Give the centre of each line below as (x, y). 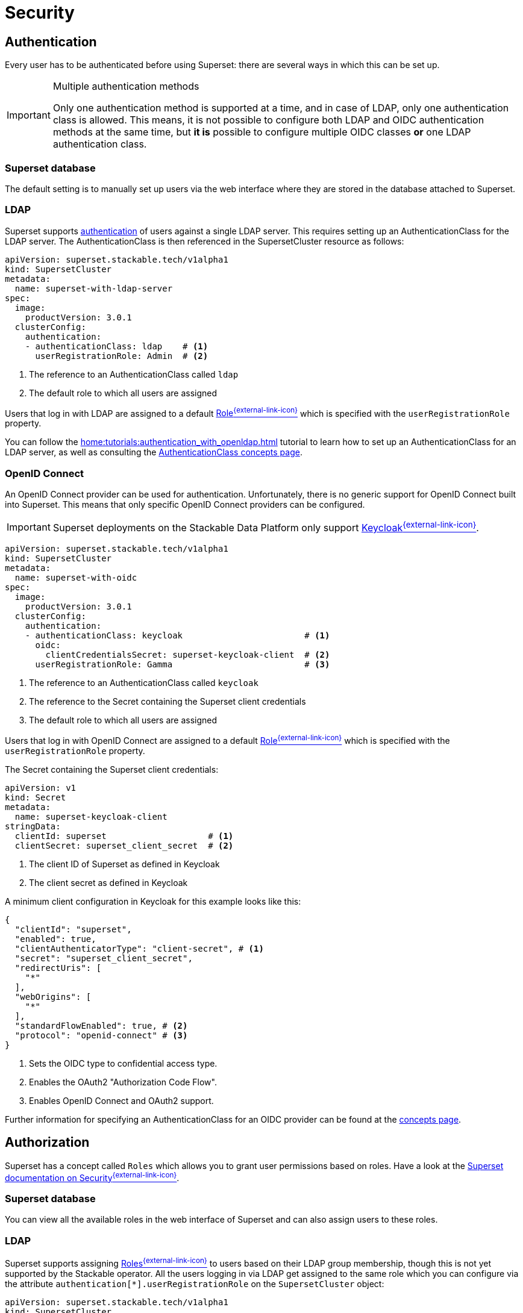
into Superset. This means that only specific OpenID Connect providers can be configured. (185, 505)
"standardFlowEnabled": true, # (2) (101, 1026)
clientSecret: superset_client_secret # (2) (124, 846)
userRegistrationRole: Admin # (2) (122, 356)
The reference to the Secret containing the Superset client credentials (168, 702)
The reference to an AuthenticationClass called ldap (134, 374)
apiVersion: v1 (41, 788)
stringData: (33, 827)
